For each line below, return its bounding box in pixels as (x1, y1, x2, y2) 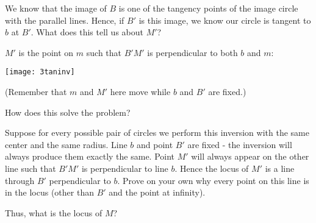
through (5, 174, 35, 186)
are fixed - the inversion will (187, 138, 292, 150)
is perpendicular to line (81, 162, 168, 174)
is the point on (18, 46, 74, 58)
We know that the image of (5, 2, 107, 14)
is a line (265, 162, 295, 174)
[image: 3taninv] (5, 68, 75, 77)
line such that (5, 162, 56, 174)
